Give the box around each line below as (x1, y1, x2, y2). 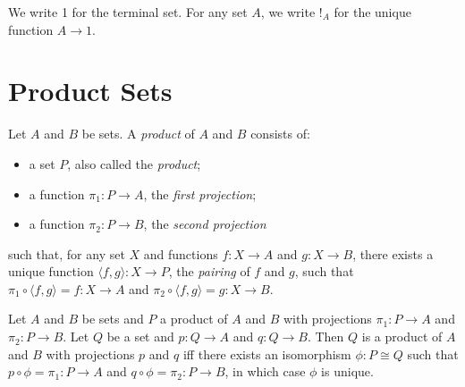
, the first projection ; (143, 184, 257, 203)
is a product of (361, 327, 443, 346)
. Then (307, 327, 344, 346)
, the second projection (143, 215, 266, 233)
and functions (143, 244, 218, 263)
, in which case (224, 362, 306, 381)
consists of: (250, 124, 310, 143)
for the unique (334, 3, 411, 21)
